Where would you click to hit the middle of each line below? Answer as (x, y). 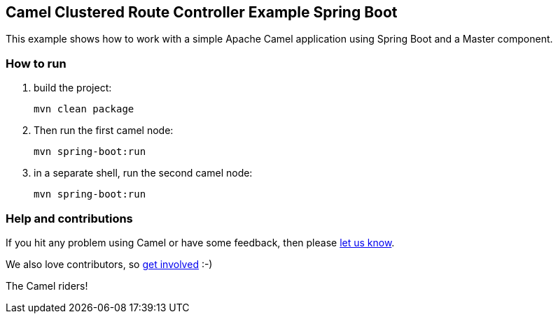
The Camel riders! (47, 285)
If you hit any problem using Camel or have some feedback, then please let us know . (200, 242)
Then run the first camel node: (104, 131)
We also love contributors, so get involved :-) (109, 264)
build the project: (73, 88)
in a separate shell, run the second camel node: (143, 173)
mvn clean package (84, 109)
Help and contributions (69, 218)
